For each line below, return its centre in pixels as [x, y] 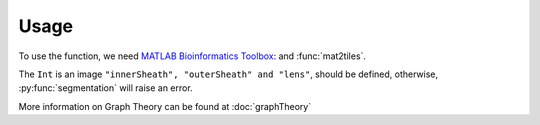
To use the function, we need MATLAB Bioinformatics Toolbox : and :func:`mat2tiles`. [192, 56]
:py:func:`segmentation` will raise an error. [106, 88]
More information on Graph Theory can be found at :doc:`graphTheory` [165, 106]
